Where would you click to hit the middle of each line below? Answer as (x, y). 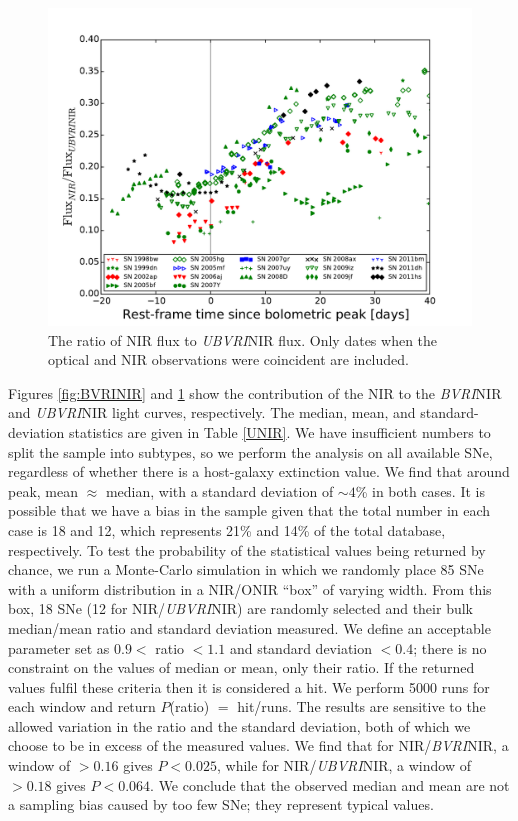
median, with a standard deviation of (219, 490)
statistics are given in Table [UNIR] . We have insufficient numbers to (280, 431)
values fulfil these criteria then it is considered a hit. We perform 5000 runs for (249, 686)
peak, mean (43, 490)
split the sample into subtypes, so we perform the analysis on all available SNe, (250, 451)
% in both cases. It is (420, 490)
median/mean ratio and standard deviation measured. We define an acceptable (249, 627)
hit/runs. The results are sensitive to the (361, 706)
